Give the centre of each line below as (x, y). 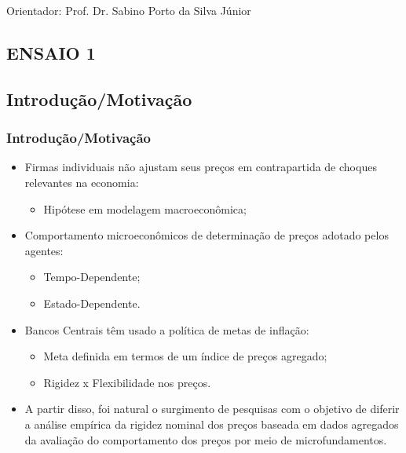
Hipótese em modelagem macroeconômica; (145, 208)
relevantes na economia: (82, 182)
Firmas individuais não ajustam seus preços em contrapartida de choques (201, 167)
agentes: (44, 250)
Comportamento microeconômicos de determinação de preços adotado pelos (207, 235)
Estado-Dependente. (92, 303)
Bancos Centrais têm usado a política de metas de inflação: (167, 329)
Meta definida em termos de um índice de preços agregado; (185, 356)
